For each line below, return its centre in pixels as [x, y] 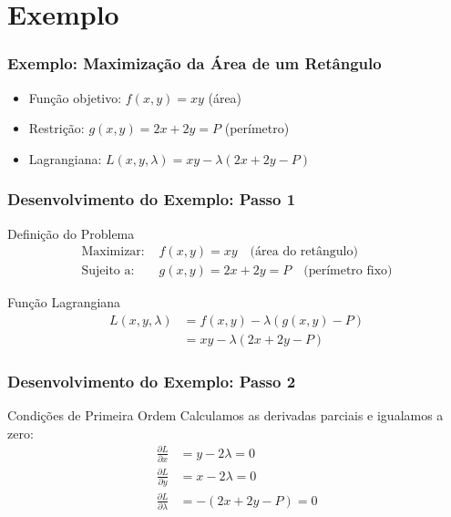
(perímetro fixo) [348, 271]
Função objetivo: [75, 97]
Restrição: [56, 128]
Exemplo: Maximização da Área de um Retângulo [195, 63]
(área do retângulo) [304, 252]
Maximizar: [113, 252]
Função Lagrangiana [64, 302]
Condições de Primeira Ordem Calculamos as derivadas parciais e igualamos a [225, 415]
